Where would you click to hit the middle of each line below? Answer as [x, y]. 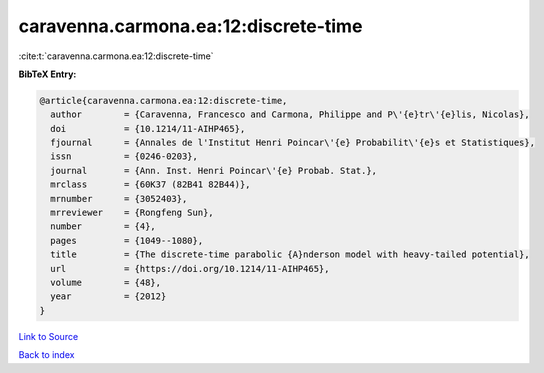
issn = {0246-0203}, [124, 156]
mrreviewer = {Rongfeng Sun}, [132, 213]
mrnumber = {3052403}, [119, 198]
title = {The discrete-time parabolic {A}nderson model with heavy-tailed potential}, [290, 254]
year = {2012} [108, 296]
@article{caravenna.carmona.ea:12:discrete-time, [163, 100]
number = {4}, [103, 226]
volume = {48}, [106, 282]
